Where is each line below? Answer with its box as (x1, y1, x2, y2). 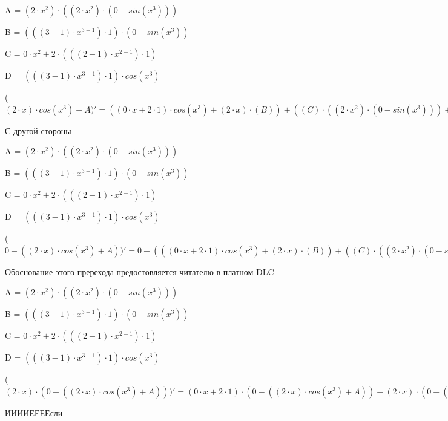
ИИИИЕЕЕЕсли (5, 406, 63, 419)
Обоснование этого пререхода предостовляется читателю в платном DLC (5, 265, 274, 278)
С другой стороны (5, 124, 71, 137)
